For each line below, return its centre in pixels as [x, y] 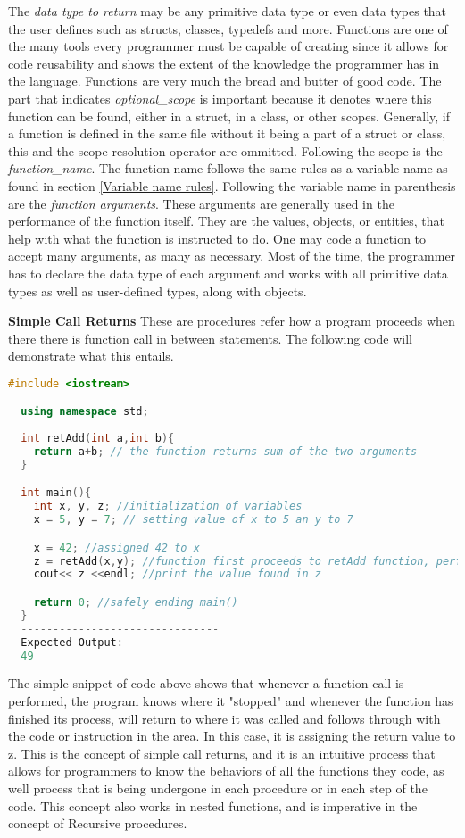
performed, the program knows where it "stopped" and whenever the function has [231, 700]
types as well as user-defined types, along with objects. [158, 290]
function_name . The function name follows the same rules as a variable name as [228, 168]
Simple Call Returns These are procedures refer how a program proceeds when [232, 321]
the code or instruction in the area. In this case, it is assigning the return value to [232, 736]
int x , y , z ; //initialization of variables [168, 506]
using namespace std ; [85, 412]
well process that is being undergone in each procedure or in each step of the [218, 788]
